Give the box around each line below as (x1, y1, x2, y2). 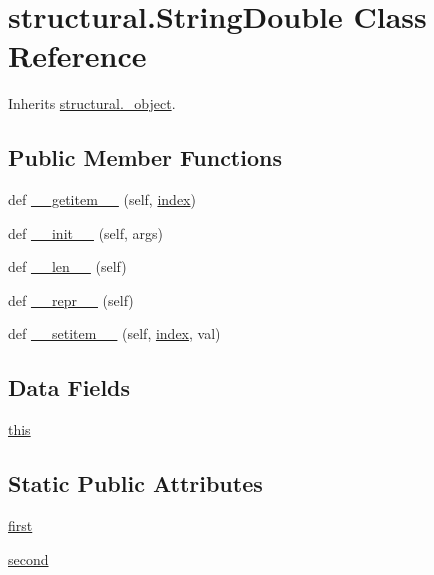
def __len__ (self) (8, 256, 127, 277)
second (8, 548, 49, 569)
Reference (8, 35, 147, 76)
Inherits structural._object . (8, 93, 176, 114)
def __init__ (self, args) (8, 222, 163, 243)
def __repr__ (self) (8, 289, 134, 310)
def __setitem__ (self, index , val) (8, 323, 221, 344)
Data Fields (8, 372, 131, 403)
